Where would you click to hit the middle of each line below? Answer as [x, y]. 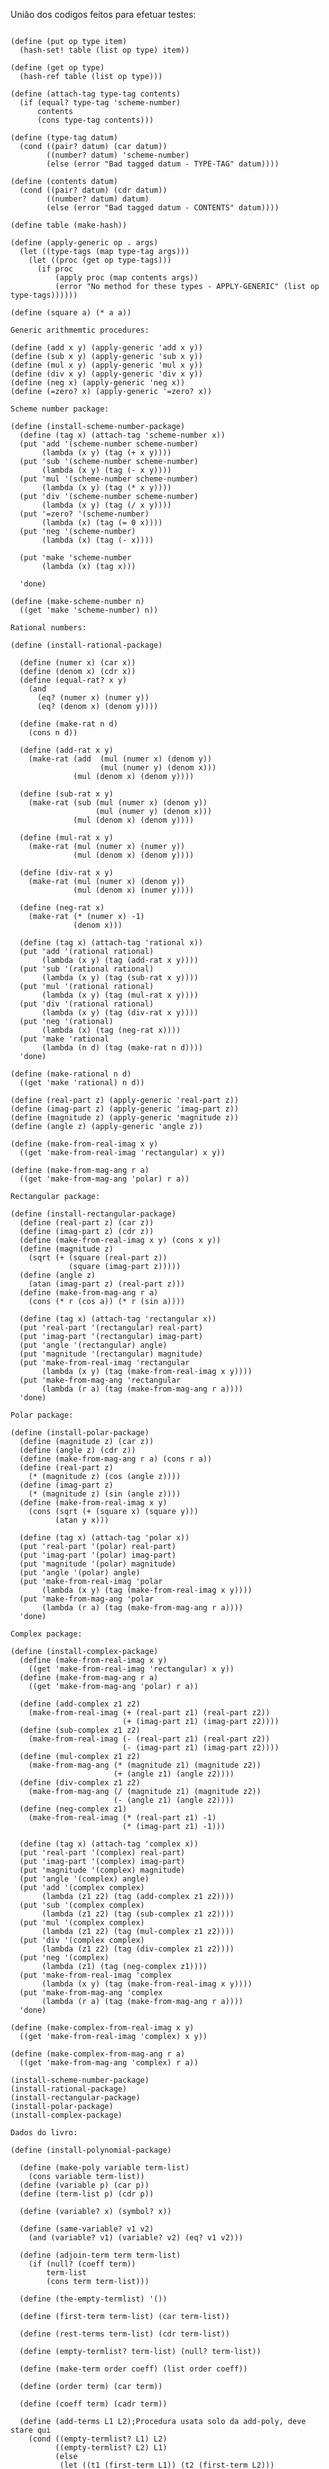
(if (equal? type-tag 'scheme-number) [100, 103]
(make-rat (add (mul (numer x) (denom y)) [120, 759]
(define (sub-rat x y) [66, 794]
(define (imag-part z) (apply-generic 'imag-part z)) [125, 1109]
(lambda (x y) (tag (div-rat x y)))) [120, 1013]
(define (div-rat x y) [66, 873]
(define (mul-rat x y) [66, 838]
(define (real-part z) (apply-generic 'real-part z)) [125, 1100]
